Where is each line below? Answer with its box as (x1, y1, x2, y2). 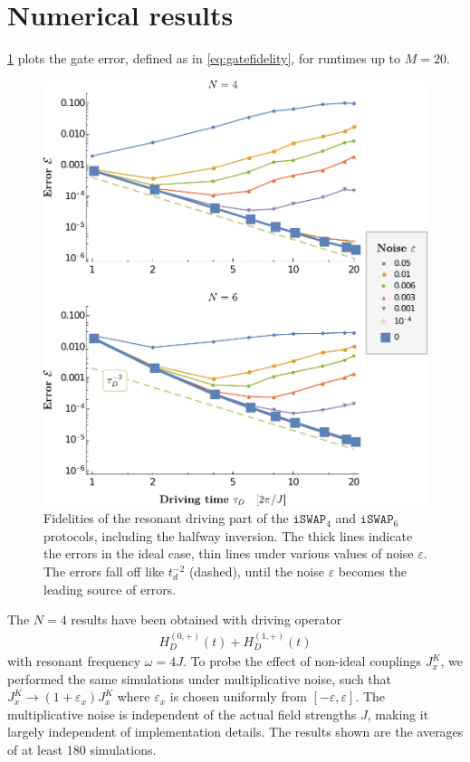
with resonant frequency (7, 652, 141, 671)
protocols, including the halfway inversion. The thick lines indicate (43, 526, 413, 545)
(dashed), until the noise (188, 562, 324, 580)
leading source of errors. (43, 579, 177, 598)
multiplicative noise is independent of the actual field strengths (7, 704, 357, 723)
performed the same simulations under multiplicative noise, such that (7, 669, 392, 688)
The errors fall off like (43, 562, 165, 580)
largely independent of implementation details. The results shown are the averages (7, 722, 464, 741)
